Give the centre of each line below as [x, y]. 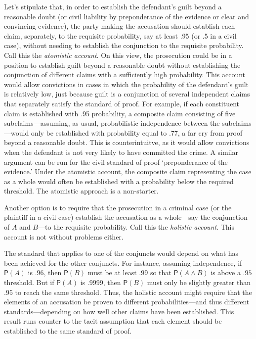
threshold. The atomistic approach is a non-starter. [81, 191]
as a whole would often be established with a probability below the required [119, 181]
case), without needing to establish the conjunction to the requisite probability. [124, 45]
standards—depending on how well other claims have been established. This [119, 311]
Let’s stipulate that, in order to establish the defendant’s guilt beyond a [113, 6]
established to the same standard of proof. [68, 331]
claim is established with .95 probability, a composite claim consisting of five [120, 113]
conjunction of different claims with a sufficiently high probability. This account [125, 74]
